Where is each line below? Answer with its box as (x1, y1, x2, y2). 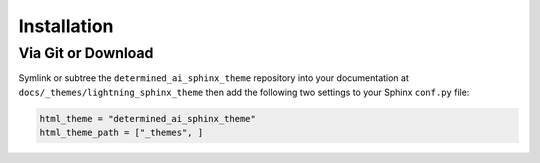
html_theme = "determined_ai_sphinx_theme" (39, 113, 257, 124)
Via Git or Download (18, 44, 154, 62)
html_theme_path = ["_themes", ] (39, 127, 204, 139)
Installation (18, 15, 114, 37)
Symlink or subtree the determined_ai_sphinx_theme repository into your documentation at (18, 72, 410, 84)
